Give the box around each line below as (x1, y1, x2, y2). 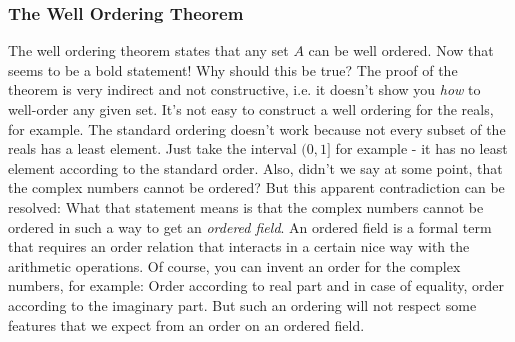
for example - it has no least (335, 138, 508, 159)
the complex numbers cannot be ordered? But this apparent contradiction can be (8, 177, 505, 198)
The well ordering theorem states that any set (8, 40, 289, 61)
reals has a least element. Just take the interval (8, 138, 297, 159)
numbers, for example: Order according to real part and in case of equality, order (8, 275, 504, 296)
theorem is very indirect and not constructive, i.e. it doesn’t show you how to (8, 79, 481, 100)
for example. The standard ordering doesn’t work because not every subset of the (8, 118, 506, 139)
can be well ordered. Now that (308, 40, 494, 61)
